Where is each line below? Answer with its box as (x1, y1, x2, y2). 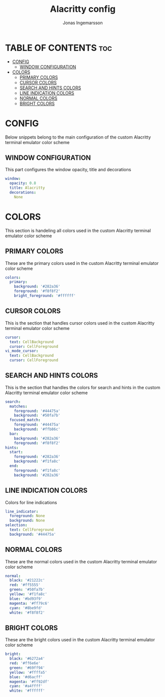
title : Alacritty (9, 185, 45, 190)
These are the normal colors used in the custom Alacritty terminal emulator (5, 558, 158, 564)
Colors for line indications (5, 499, 58, 505)
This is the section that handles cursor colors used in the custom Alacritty (5, 320, 155, 326)
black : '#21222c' (9, 578, 45, 583)
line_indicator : (5, 509, 38, 514)
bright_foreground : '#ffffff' (14, 293, 76, 298)
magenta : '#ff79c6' (9, 601, 50, 606)
